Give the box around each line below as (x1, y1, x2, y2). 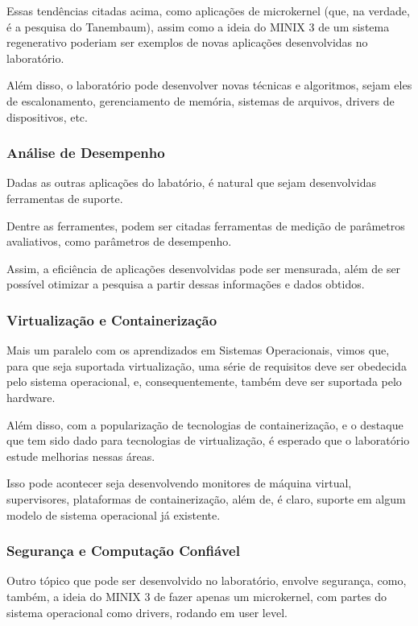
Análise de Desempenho (6, 143, 165, 163)
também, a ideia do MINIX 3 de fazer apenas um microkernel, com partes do (6, 587, 387, 604)
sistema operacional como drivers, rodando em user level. (6, 603, 288, 620)
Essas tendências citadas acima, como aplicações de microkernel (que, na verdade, (6, 2, 410, 19)
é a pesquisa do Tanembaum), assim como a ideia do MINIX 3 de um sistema (6, 18, 390, 35)
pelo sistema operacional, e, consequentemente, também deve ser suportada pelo (6, 373, 402, 390)
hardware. (6, 388, 56, 405)
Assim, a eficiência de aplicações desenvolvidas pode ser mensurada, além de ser (6, 259, 401, 276)
